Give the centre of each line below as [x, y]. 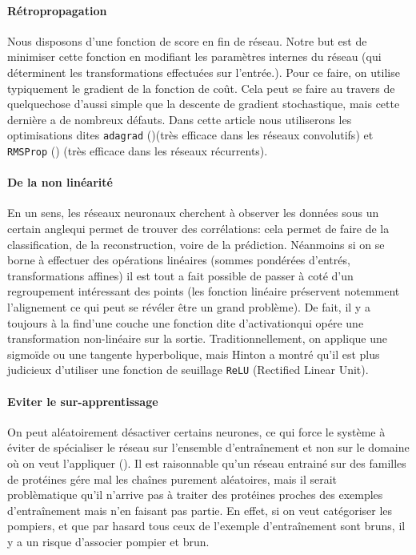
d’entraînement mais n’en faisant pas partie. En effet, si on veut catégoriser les [200, 510]
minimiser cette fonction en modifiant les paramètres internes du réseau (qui [194, 56]
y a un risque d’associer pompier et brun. [108, 542]
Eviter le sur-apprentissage [83, 401]
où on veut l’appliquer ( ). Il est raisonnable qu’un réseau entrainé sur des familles [207, 463]
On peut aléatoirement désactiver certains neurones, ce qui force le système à [196, 431]
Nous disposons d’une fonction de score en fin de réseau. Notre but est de [187, 40]
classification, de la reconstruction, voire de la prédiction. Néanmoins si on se [196, 244]
